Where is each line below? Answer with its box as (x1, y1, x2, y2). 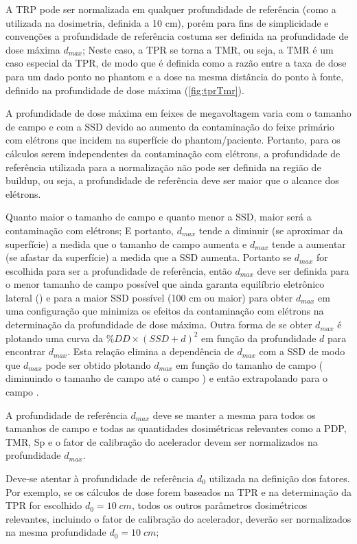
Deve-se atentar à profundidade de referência (5, 471, 194, 485)
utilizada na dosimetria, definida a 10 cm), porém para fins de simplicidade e (5, 15, 329, 30)
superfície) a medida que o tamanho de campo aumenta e (5, 236, 247, 251)
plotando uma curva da (5, 330, 104, 345)
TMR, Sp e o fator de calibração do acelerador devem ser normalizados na (5, 434, 318, 449)
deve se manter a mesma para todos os (152, 407, 316, 422)
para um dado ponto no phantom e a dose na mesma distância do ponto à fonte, (5, 69, 344, 83)
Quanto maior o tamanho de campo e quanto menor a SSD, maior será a (5, 209, 312, 224)
